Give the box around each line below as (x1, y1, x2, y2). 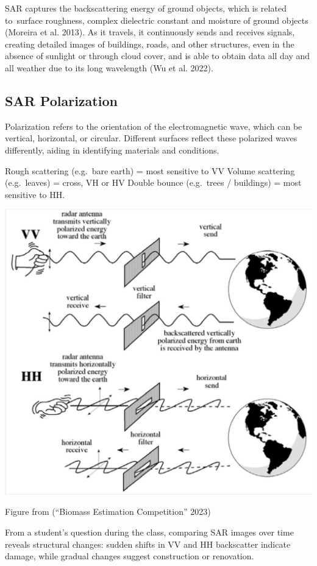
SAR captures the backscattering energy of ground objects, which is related (5, 2, 287, 14)
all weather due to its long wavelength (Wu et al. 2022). (5, 61, 213, 74)
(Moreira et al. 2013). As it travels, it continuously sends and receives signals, (5, 26, 295, 38)
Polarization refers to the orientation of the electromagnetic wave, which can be (5, 119, 302, 132)
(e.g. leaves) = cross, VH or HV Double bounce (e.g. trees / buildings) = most (5, 176, 302, 189)
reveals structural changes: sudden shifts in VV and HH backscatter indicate (5, 537, 291, 550)
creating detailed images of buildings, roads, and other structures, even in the (5, 37, 294, 50)
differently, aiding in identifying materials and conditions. (5, 143, 219, 156)
